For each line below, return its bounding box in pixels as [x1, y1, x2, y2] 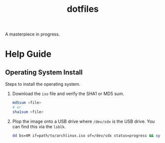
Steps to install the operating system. [5, 81, 81, 87]
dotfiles [66, 3, 99, 15]
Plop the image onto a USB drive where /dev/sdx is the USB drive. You [12, 118, 155, 124]
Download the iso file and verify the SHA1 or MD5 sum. [12, 91, 125, 97]
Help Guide [5, 48, 52, 60]
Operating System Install [5, 68, 83, 76]
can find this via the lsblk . [12, 123, 66, 129]
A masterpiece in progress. [5, 31, 60, 37]
